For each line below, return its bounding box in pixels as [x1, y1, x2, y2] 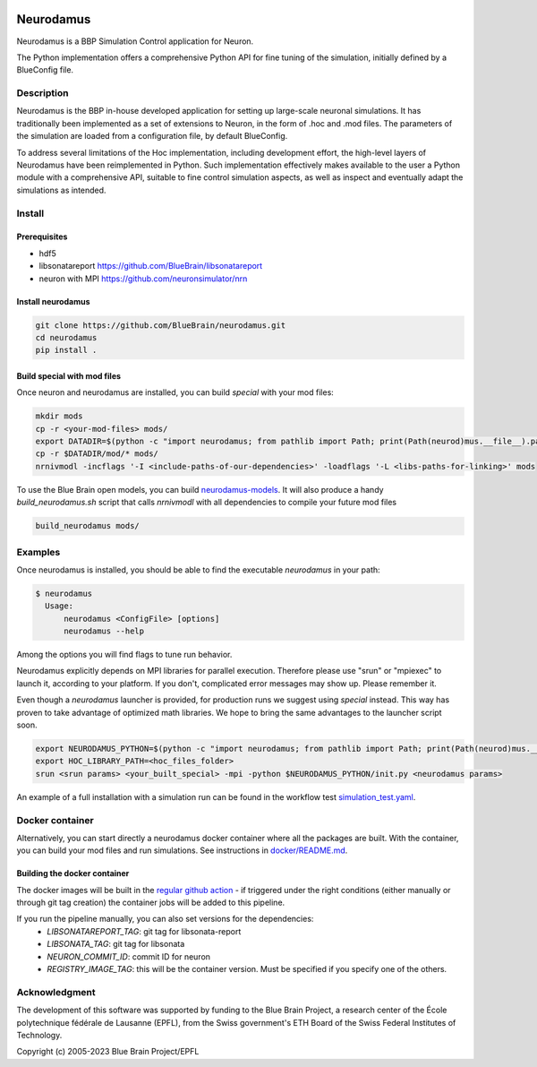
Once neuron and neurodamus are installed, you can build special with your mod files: [16, 387, 335, 398]
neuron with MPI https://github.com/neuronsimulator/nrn [38, 273, 248, 284]
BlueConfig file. [16, 65, 74, 75]
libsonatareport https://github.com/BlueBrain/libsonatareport [38, 261, 263, 271]
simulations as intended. [16, 185, 107, 195]
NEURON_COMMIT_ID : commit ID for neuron [47, 951, 210, 962]
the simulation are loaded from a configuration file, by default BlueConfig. [16, 131, 288, 142]
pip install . [35, 345, 98, 356]
